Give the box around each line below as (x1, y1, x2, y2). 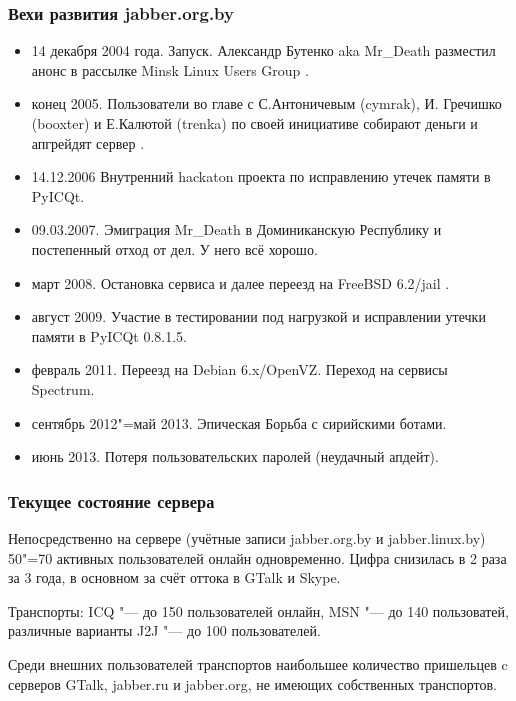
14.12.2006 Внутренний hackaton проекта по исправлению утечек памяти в (31, 166, 491, 187)
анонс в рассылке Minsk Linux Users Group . (31, 59, 309, 80)
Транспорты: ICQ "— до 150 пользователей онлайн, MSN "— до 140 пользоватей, (8, 600, 509, 621)
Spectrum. (31, 378, 95, 399)
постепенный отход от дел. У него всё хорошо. (31, 238, 318, 259)
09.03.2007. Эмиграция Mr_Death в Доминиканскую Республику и (31, 219, 442, 240)
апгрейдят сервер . (31, 132, 145, 153)
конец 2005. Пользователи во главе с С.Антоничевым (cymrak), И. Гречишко (31, 93, 502, 114)
